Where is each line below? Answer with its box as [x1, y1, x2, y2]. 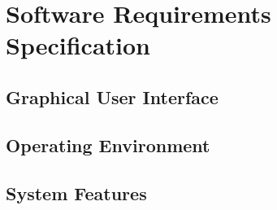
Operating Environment [6, 132, 210, 157]
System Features [6, 180, 147, 205]
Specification [6, 28, 150, 62]
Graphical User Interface [6, 84, 219, 109]
